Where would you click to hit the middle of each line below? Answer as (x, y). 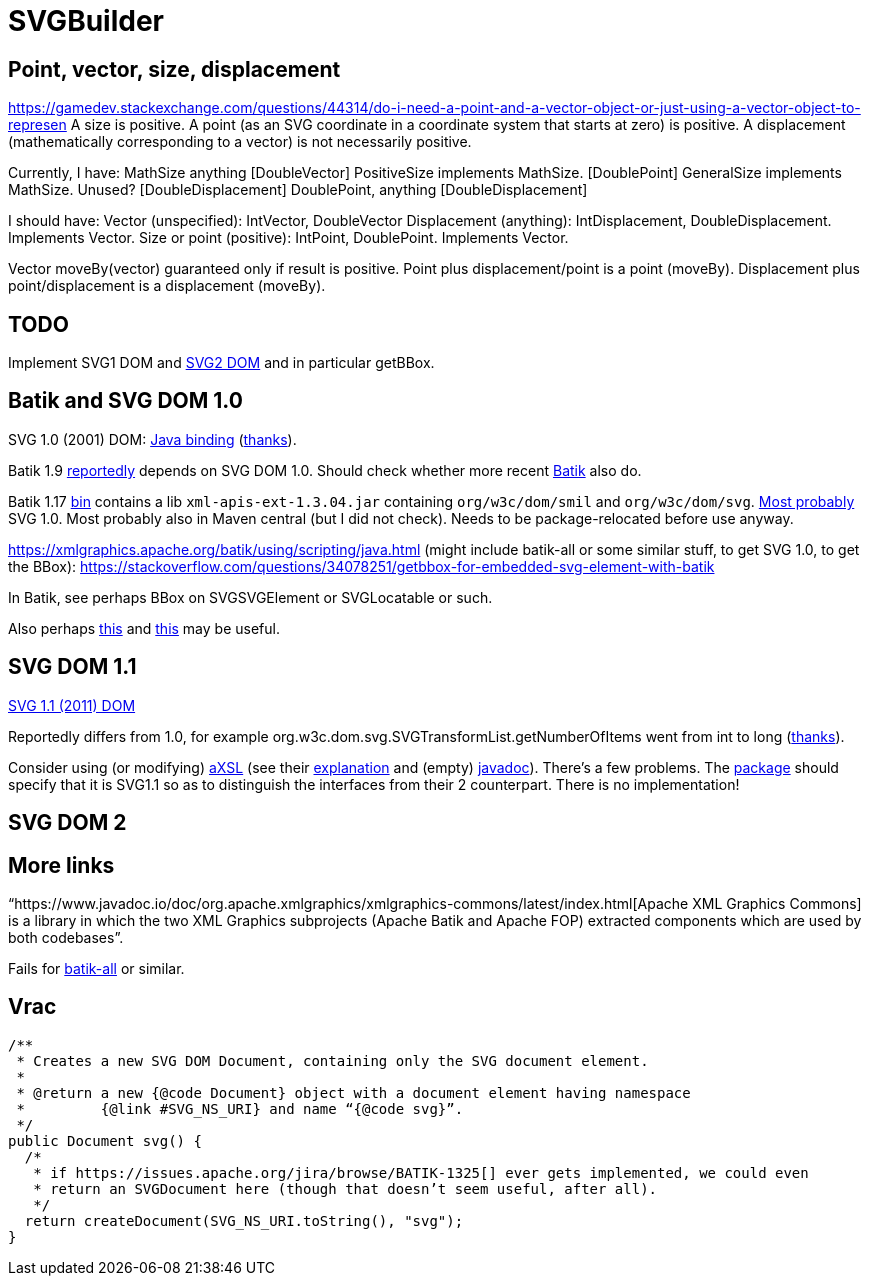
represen (37, 125)
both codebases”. (66, 937)
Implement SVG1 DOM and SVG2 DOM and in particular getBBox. (221, 363)
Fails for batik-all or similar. (96, 968)
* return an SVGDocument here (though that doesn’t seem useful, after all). (345, 1188)
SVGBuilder (86, 21)
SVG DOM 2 (67, 823)
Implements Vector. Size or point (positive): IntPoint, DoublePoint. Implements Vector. (288, 238)
